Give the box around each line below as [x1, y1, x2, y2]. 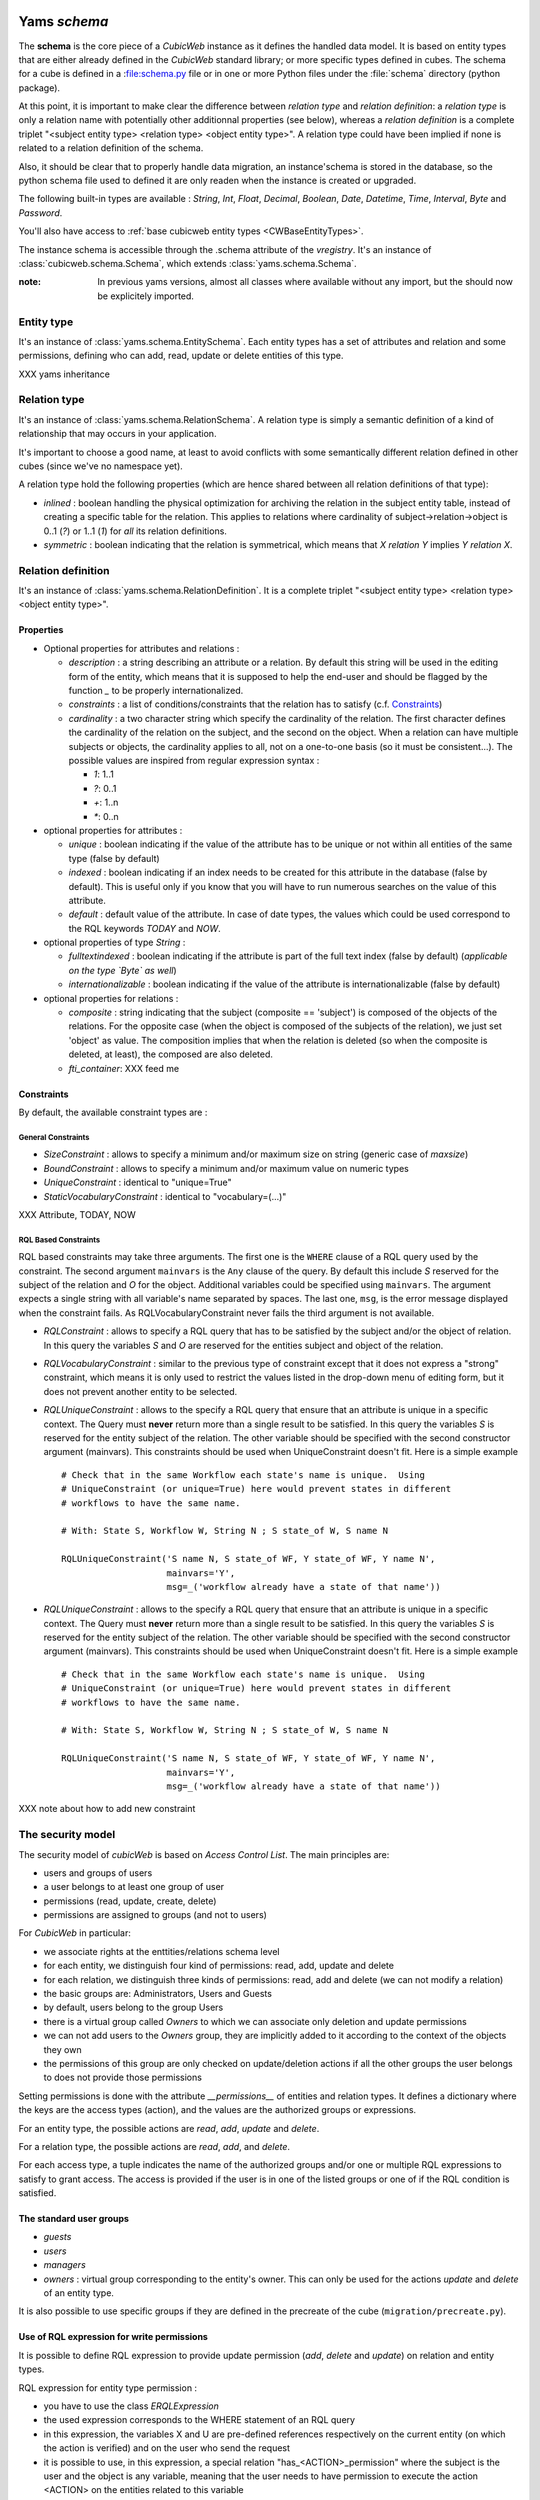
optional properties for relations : [43, 992, 179, 1004]
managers [43, 2259, 87, 2271]
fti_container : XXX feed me [68, 1062, 180, 1074]
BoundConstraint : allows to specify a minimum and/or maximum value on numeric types [43, 1162, 409, 1174]
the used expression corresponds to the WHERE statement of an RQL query [43, 2414, 355, 2426]
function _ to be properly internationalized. [68, 685, 244, 697]
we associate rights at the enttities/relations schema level [43, 1945, 280, 1957]
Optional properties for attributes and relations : [43, 642, 240, 654]
